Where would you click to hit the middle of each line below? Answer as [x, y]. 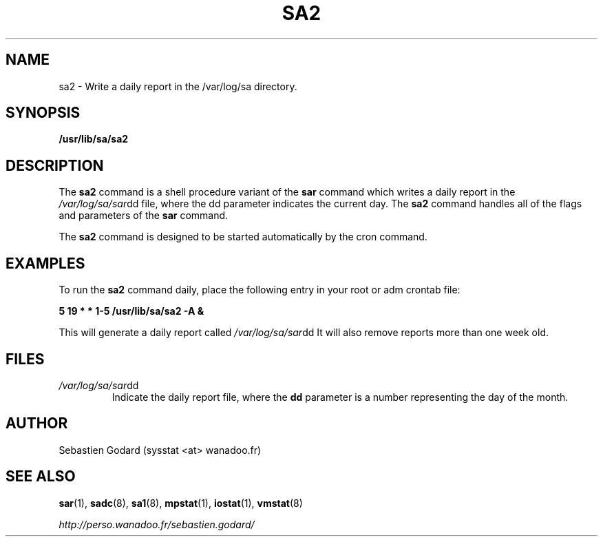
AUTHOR [37, 424]
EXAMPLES [45, 263]
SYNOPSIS [43, 113]
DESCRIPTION [55, 165]
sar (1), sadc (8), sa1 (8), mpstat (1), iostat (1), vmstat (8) [181, 503]
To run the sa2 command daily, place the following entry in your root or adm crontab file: [260, 290]
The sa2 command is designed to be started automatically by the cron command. [243, 237]
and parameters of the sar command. [144, 216]
